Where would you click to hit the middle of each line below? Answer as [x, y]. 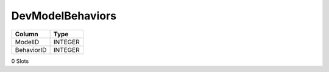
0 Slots [20, 61]
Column [27, 34]
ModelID [27, 42]
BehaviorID [31, 50]
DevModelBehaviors [64, 16]
